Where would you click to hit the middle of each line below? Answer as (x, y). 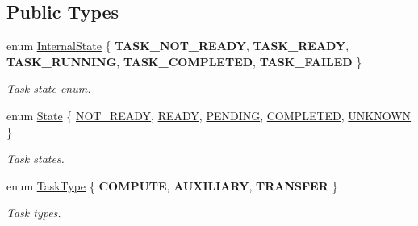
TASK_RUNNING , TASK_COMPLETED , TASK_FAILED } (184, 61)
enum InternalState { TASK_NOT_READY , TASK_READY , (178, 46)
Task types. (34, 213)
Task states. (36, 159)
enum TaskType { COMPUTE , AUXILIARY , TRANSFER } (172, 185)
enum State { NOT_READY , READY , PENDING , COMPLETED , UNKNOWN (209, 115)
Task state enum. (49, 88)
